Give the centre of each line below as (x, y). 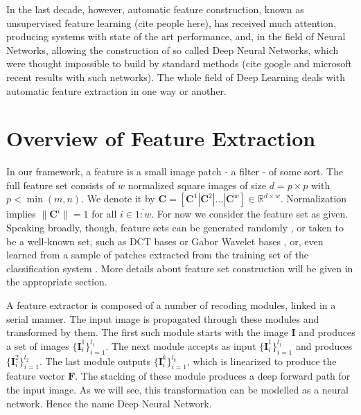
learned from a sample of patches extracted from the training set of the (157, 255)
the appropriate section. (57, 282)
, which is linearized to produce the (262, 361)
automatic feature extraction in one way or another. (116, 90)
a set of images (38, 345)
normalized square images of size (197, 185)
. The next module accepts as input (181, 345)
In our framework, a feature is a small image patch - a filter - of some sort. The (175, 171)
